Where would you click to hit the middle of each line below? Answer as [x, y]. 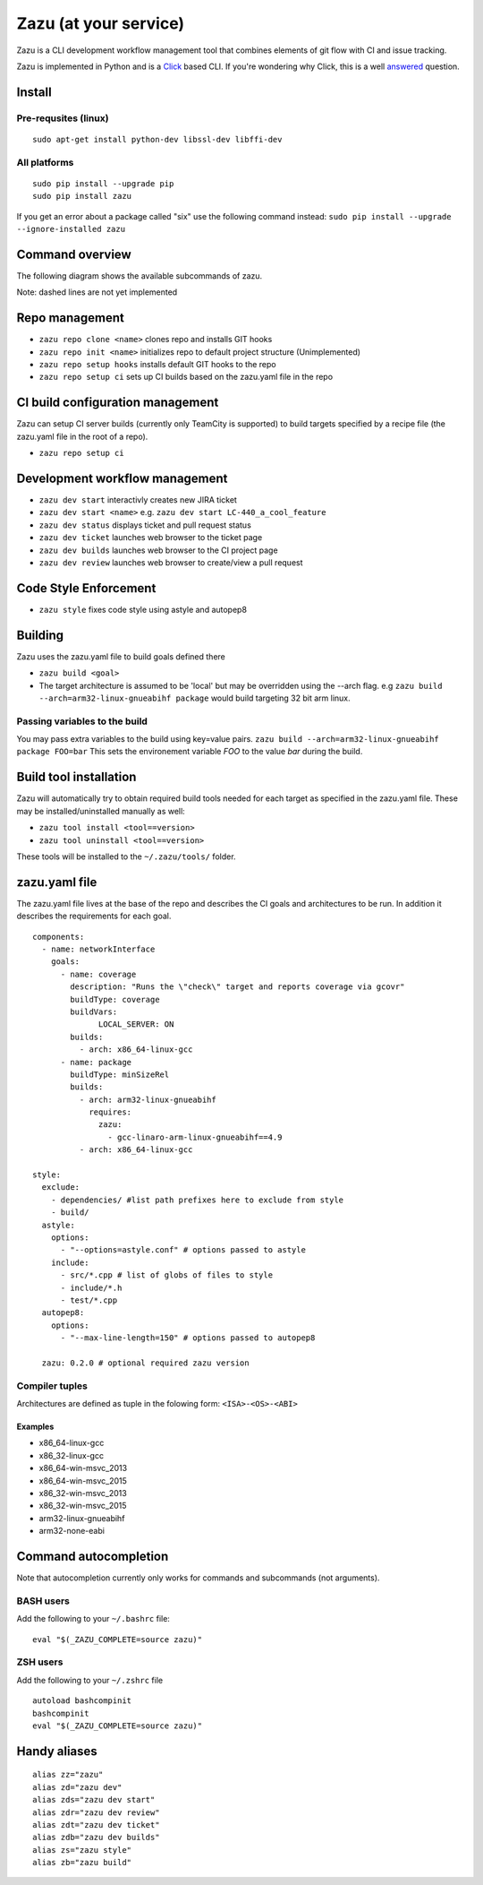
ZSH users [40, 1662]
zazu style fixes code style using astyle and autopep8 [143, 609]
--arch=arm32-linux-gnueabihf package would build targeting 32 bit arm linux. [195, 698]
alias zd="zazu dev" [77, 1787]
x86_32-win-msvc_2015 [83, 1506]
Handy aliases [57, 1751]
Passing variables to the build [82, 721]
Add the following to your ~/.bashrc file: [93, 1619]
